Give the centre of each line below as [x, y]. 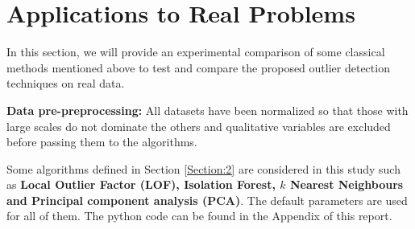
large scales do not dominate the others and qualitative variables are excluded [199, 126]
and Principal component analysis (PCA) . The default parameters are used [207, 200]
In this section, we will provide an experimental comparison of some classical [196, 52]
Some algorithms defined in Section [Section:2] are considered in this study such [203, 168]
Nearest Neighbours [347, 184]
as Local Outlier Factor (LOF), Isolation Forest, [141, 184]
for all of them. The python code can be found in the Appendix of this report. [199, 216]
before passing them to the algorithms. [102, 142]
